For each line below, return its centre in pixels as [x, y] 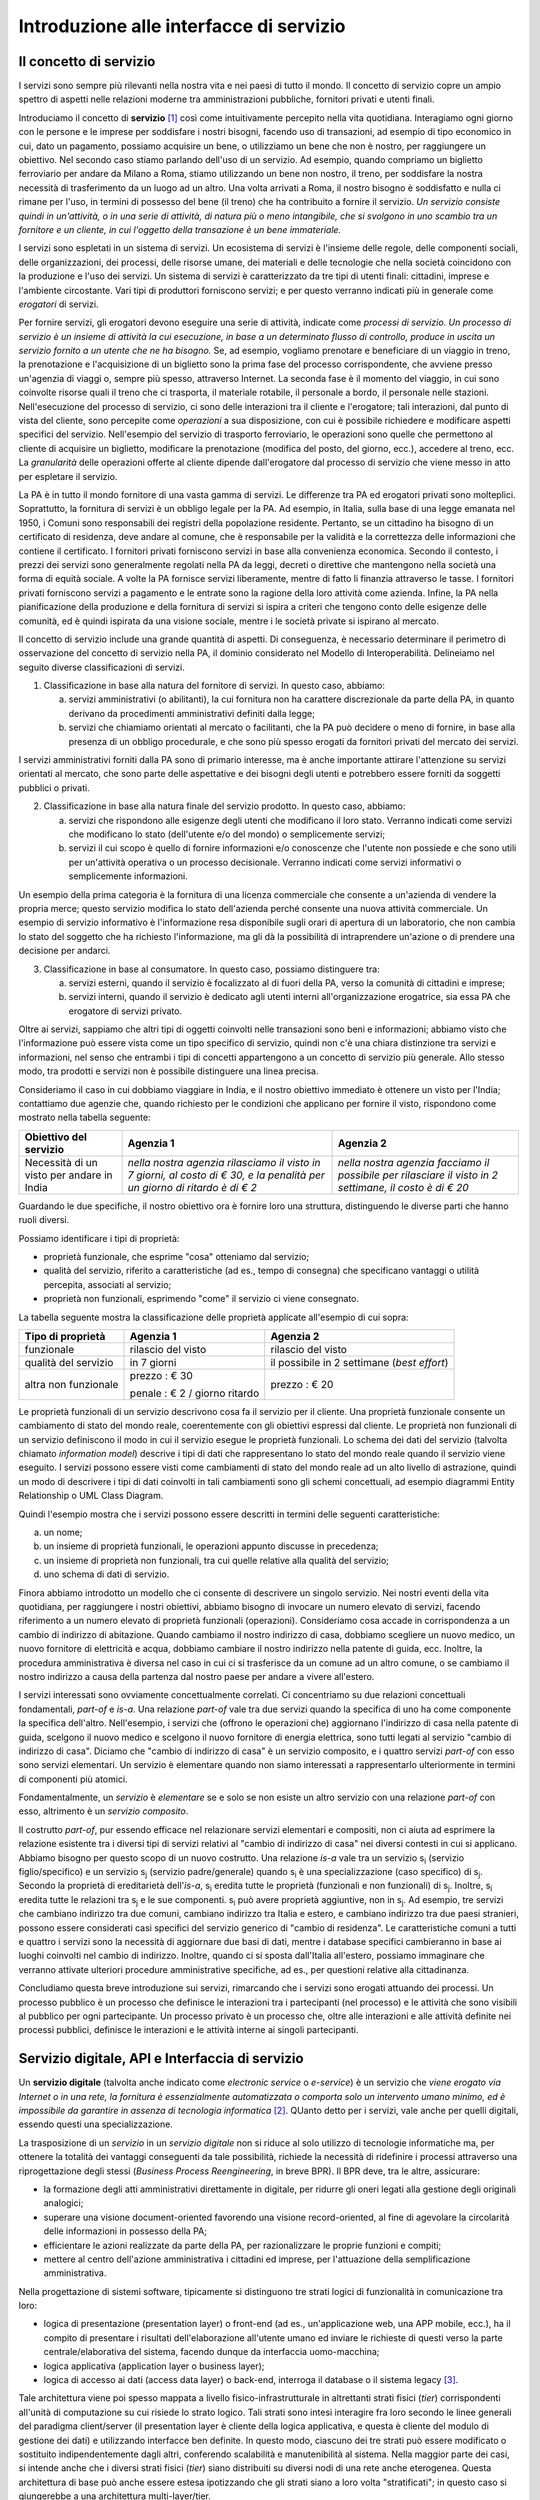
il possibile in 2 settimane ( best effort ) [359, 1362]
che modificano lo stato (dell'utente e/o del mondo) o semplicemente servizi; [226, 834]
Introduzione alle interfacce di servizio [182, 26]
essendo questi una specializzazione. [96, 2124]
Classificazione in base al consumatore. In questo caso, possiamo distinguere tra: [211, 969]
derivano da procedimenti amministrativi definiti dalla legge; [191, 713]
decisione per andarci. [64, 951]
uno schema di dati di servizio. [106, 1574]
